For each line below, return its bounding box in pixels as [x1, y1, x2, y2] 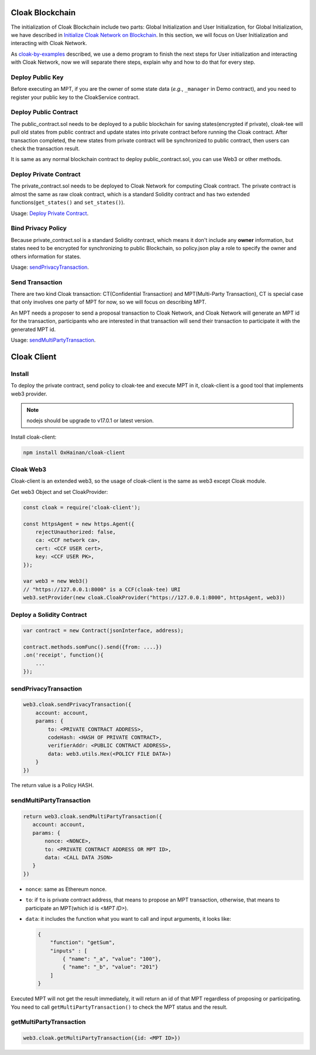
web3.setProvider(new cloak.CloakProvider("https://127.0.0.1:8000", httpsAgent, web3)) [23, 595, 286, 601]
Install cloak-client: [11, 433, 57, 441]
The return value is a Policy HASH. [11, 782, 94, 789]
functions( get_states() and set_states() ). [11, 199, 125, 206]
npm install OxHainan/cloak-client [23, 449, 125, 456]
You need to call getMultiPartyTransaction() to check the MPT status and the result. [11, 1003, 228, 1010]
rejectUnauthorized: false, [35, 529, 116, 535]
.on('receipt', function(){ [23, 652, 104, 658]
